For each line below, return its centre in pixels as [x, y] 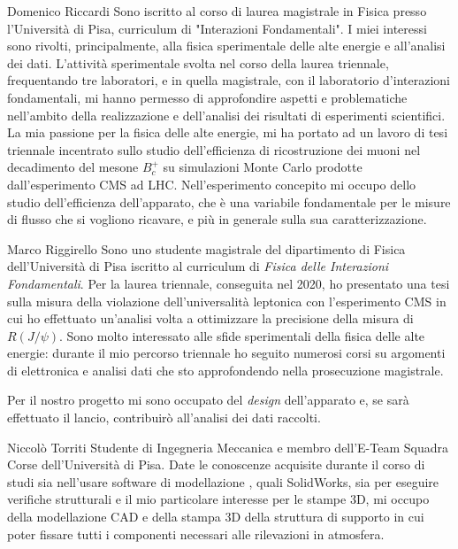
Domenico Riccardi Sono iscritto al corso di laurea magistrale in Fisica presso [217, 11]
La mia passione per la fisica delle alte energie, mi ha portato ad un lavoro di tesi [228, 132]
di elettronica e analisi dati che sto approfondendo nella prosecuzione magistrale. [225, 370]
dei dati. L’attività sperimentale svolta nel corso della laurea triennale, [198, 62]
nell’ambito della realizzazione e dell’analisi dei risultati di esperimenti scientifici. [226, 115]
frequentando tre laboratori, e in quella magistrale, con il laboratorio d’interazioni [229, 80]
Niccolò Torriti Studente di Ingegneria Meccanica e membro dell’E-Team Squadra [228, 447]
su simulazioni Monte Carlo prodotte [263, 167]
